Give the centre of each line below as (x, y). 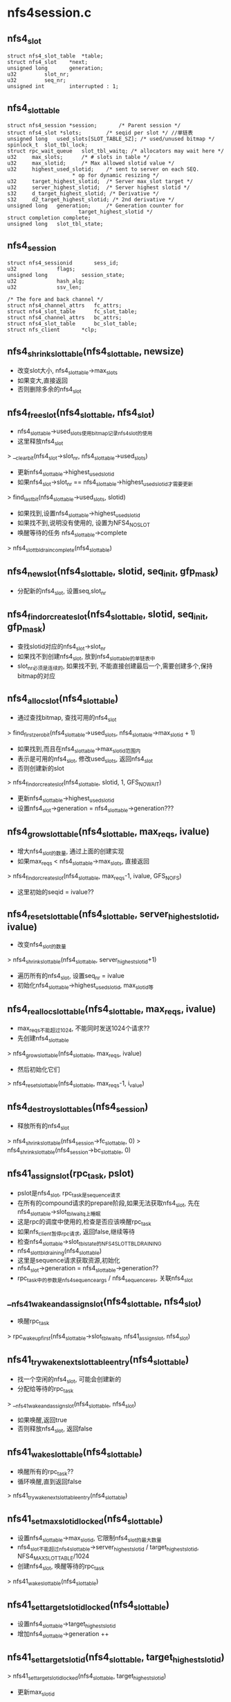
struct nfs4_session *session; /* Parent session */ (94, 126)
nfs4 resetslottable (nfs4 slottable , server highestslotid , (113, 915)
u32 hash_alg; (46, 281)
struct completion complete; (49, 218)
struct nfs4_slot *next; (48, 62)
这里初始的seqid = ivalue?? (56, 892)
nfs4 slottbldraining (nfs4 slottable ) (59, 1251)
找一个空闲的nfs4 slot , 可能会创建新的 (69, 1380)
